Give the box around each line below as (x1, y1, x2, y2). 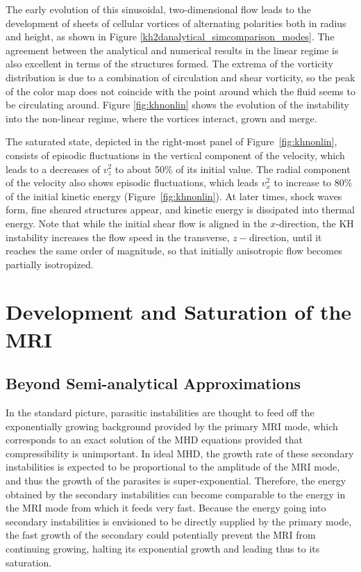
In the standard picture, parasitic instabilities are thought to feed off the (6, 405, 314, 420)
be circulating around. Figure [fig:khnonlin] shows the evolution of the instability (6, 97, 349, 112)
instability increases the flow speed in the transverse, (6, 229, 230, 244)
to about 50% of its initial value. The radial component (115, 161, 351, 176)
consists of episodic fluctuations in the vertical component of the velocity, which (6, 147, 345, 162)
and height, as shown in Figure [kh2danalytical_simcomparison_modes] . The (6, 29, 335, 44)
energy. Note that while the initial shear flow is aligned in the (6, 215, 267, 230)
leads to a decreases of (6, 161, 100, 176)
